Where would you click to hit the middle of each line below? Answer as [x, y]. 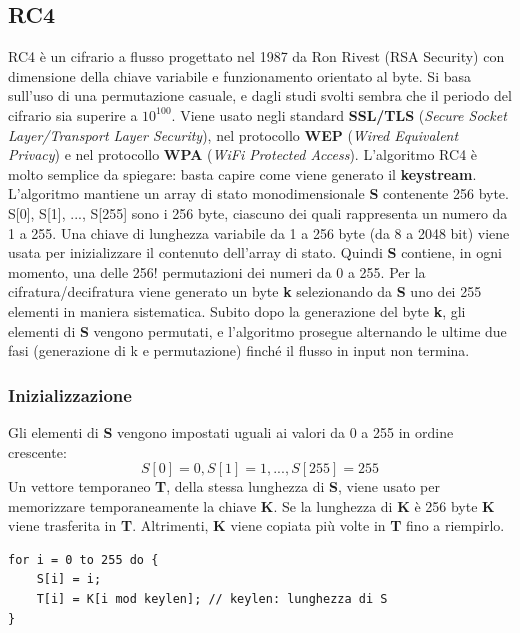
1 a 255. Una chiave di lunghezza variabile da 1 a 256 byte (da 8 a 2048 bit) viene [259, 232]
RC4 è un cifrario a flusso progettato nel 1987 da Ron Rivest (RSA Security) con [256, 56]
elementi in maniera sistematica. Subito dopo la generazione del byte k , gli [237, 310]
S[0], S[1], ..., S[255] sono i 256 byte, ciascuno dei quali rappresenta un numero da [258, 212]
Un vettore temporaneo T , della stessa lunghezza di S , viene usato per [224, 486]
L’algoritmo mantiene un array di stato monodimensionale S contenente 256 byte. [258, 193]
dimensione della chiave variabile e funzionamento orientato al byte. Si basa [240, 75]
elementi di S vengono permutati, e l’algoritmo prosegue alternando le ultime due [257, 330]
